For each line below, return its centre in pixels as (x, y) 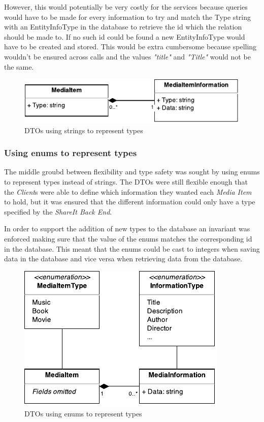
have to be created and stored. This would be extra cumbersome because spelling (130, 47)
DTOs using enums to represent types (83, 414)
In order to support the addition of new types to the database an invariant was (127, 229)
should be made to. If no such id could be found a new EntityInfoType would (125, 36)
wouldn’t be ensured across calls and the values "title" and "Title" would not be (127, 56)
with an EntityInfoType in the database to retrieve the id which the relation (123, 27)
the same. (19, 66)
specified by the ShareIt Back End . (58, 211)
